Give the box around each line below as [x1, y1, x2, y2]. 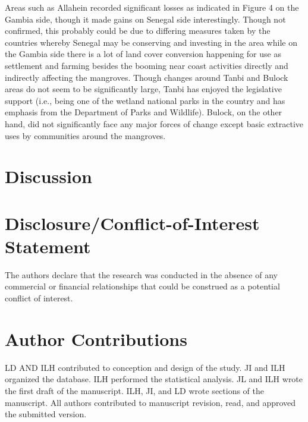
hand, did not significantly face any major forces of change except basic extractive [5, 117, 304, 130]
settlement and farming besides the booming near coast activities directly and [5, 59, 288, 71]
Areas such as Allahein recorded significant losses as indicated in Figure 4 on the [5, 1, 299, 13]
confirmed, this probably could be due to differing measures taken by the [5, 24, 271, 37]
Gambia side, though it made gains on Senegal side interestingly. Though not [5, 12, 286, 25]
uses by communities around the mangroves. [5, 129, 166, 141]
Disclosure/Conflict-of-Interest [5, 210, 260, 235]
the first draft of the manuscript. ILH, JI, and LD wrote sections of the [5, 384, 265, 396]
